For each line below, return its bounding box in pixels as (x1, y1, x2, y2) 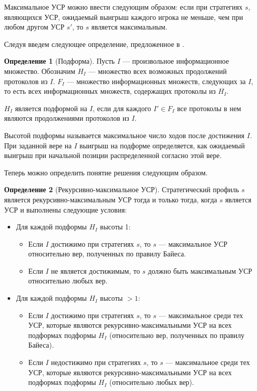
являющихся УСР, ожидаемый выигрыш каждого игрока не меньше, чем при (4, 11, 243, 22)
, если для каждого (93, 102, 151, 113)
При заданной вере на (4, 140, 72, 150)
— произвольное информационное (123, 56, 229, 66)
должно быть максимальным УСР (148, 265, 252, 276)
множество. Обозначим (4, 65, 75, 76)
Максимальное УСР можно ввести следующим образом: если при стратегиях (4, 2, 243, 12)
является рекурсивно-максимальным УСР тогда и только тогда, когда (4, 194, 217, 204)
